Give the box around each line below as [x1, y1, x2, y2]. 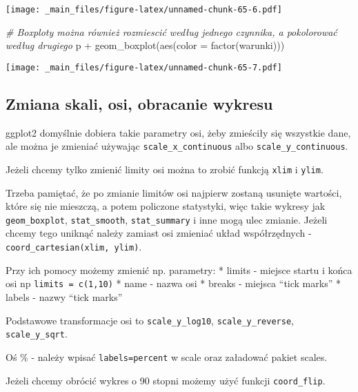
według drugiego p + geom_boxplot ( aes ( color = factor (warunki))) [6, 38, 285, 52]
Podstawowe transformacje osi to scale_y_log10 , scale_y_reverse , [6, 313, 294, 327]
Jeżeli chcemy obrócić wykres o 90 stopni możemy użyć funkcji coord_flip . [6, 373, 326, 387]
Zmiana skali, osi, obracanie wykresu [6, 92, 273, 114]
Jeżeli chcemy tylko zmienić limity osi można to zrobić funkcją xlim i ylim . [6, 161, 324, 176]
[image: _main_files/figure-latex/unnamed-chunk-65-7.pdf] [6, 62, 282, 72]
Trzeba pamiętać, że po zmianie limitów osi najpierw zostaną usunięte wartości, [6, 185, 342, 199]
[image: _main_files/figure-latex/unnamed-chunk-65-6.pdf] [6, 5, 282, 14]
